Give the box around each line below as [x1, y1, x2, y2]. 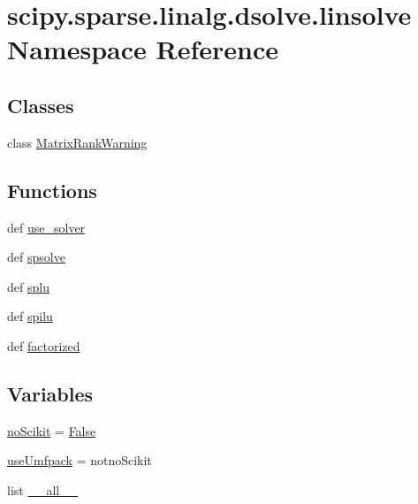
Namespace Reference [7, 31, 278, 67]
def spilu [7, 307, 53, 325]
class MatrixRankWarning [7, 133, 148, 151]
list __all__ [7, 480, 79, 499]
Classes [7, 91, 74, 118]
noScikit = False [7, 421, 96, 439]
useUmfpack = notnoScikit [7, 451, 152, 470]
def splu [7, 277, 49, 295]
